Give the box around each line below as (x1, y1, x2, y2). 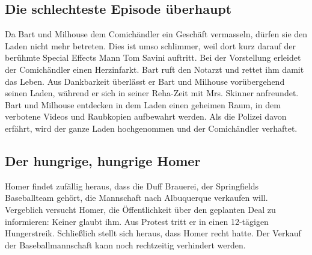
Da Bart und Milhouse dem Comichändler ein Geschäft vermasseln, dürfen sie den (5, 28, 308, 40)
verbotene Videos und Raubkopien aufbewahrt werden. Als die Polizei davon (5, 110, 287, 123)
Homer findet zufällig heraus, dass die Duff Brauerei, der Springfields (5, 179, 259, 192)
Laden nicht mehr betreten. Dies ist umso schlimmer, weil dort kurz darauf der (5, 39, 296, 52)
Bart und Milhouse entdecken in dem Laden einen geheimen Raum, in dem (5, 98, 281, 111)
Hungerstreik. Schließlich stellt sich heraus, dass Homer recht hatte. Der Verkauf (5, 227, 301, 239)
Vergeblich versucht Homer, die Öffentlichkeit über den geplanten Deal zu (5, 203, 276, 215)
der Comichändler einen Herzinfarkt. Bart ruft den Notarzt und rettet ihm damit (5, 63, 304, 75)
